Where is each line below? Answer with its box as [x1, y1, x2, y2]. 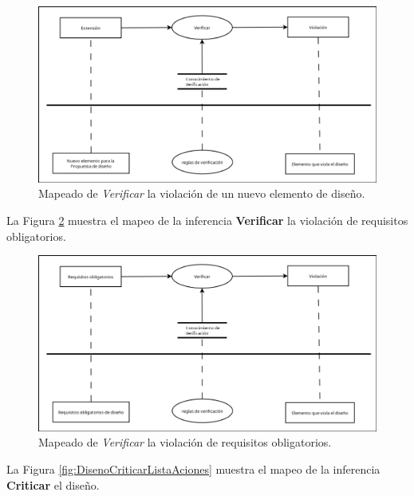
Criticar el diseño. [6, 476, 100, 493]
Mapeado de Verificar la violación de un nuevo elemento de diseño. [38, 185, 365, 202]
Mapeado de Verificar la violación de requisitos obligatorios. [38, 434, 332, 451]
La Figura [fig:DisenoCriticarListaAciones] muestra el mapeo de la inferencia [6, 461, 380, 477]
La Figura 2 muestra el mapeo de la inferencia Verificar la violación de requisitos [6, 211, 408, 228]
